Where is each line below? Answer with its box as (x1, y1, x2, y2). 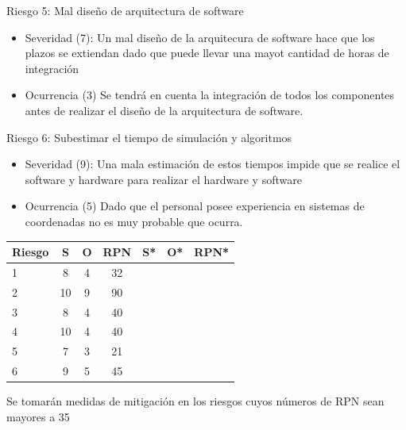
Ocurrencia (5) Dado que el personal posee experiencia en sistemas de (25, 198, 365, 214)
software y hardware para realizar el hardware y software (25, 171, 302, 187)
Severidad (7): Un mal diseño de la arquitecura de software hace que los (25, 29, 375, 45)
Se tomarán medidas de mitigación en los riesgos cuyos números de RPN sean (6, 393, 385, 409)
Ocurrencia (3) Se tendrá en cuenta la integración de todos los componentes (25, 86, 395, 103)
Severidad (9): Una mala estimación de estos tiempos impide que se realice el (25, 155, 400, 172)
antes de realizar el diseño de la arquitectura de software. (25, 102, 304, 118)
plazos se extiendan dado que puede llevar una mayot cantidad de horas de (25, 44, 389, 61)
